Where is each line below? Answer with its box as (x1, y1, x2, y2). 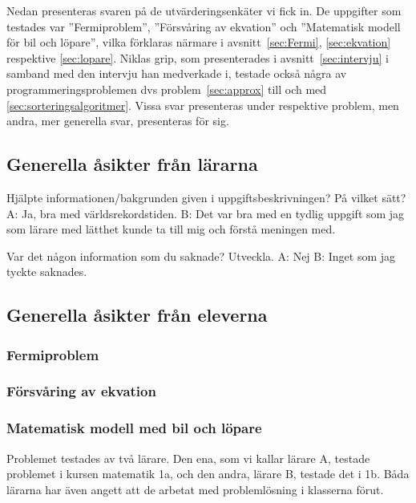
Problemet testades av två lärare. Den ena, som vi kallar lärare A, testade (6, 449, 370, 466)
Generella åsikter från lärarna (6, 152, 258, 176)
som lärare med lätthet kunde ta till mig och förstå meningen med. (6, 221, 336, 237)
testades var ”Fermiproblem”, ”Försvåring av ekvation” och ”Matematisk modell (6, 18, 401, 34)
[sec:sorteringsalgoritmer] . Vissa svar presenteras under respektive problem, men (6, 96, 399, 113)
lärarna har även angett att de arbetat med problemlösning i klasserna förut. (6, 481, 384, 497)
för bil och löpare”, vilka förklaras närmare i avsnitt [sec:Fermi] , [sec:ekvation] (6, 34, 391, 51)
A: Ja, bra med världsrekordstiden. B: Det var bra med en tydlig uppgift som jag (6, 205, 405, 221)
